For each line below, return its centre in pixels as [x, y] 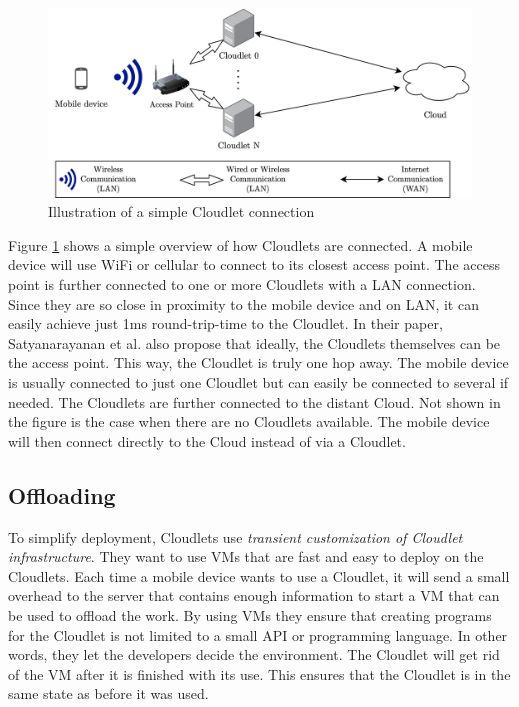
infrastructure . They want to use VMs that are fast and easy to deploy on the [246, 556]
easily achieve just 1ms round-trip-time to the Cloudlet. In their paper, [225, 323]
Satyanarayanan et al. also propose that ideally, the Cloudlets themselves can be [254, 342]
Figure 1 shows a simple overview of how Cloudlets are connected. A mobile [240, 244]
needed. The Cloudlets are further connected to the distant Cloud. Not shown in [254, 401]
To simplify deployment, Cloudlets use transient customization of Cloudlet [235, 536]
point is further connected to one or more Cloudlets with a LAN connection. [242, 284]
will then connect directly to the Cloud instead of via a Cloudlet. [207, 440]
